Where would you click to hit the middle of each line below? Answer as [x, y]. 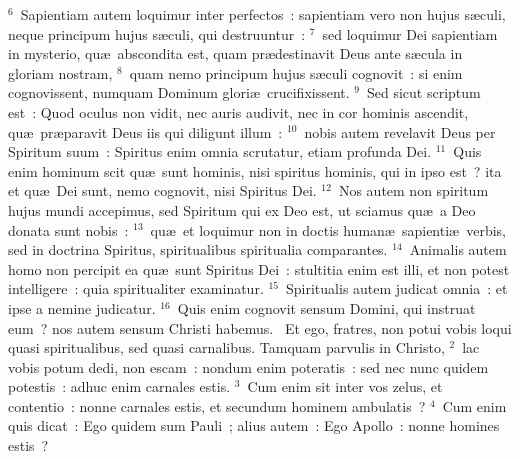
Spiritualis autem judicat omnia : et [397, 288]
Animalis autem [458, 249]
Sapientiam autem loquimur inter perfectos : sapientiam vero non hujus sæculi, [263, 14]
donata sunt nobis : [68, 229]
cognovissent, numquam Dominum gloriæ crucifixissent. [179, 92]
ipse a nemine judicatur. [82, 307]
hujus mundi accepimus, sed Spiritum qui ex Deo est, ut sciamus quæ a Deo [242, 209]
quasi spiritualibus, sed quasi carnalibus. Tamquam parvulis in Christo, [226, 347]
